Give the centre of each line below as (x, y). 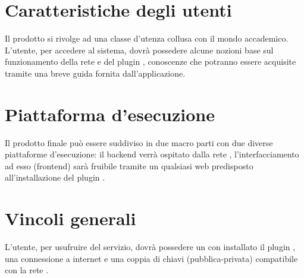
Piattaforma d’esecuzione (110, 114)
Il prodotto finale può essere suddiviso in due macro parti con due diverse (139, 142)
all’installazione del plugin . (55, 177)
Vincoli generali (70, 218)
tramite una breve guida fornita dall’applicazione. (95, 73)
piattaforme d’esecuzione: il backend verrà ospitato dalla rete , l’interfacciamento (152, 154)
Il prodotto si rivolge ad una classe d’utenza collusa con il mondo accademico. (147, 38)
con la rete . (27, 270)
